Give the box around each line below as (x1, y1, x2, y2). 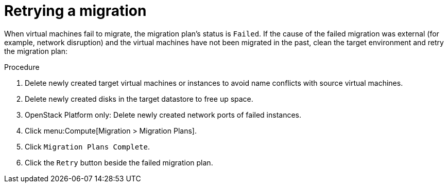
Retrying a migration (4, 2, 147, 20)
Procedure (4, 62, 40, 71)
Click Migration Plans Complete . (25, 142, 150, 151)
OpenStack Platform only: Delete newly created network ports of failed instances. (25, 110, 302, 119)
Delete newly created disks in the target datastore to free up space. (25, 94, 253, 103)
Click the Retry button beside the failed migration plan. (25, 158, 213, 167)
